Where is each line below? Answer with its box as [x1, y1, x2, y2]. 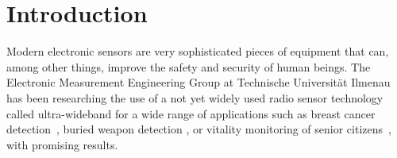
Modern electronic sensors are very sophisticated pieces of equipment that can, [6, 43, 389, 60]
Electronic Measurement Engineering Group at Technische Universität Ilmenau [6, 74, 391, 91]
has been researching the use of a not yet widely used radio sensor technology [6, 89, 384, 106]
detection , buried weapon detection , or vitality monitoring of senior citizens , [6, 121, 391, 137]
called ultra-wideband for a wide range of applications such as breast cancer [6, 105, 376, 121]
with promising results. [6, 136, 118, 152]
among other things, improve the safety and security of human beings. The [6, 58, 371, 75]
